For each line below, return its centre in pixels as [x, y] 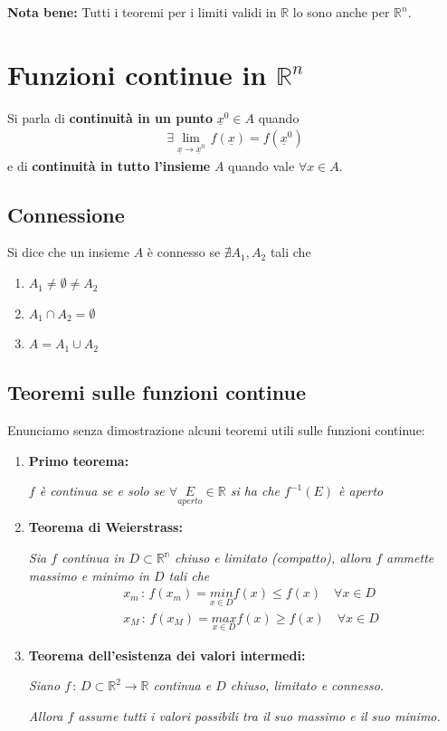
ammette [410, 558]
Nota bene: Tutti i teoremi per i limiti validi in [142, 12]
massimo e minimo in [89, 575]
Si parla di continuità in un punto [110, 117]
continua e [182, 685]
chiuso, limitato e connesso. [307, 685]
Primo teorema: [79, 460]
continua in [93, 558]
